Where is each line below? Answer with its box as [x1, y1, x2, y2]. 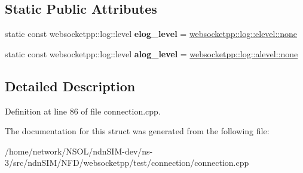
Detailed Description [5, 76, 136, 95]
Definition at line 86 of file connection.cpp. [5, 104, 161, 117]
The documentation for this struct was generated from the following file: [5, 125, 270, 137]
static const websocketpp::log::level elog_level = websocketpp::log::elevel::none [5, 27, 298, 40]
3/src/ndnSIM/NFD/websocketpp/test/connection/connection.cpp [5, 156, 249, 169]
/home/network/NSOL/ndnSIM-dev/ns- [5, 144, 153, 157]
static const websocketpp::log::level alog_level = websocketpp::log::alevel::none [5, 47, 298, 60]
